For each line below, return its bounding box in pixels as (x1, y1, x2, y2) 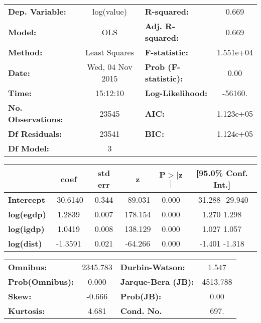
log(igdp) (8, 223, 45, 234)
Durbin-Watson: (120, 261, 185, 273)
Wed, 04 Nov (87, 61, 133, 72)
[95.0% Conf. (196, 167, 248, 179)
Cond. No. (120, 305, 162, 316)
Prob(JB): (120, 290, 162, 302)
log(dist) (8, 237, 42, 249)
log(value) (92, 6, 127, 17)
